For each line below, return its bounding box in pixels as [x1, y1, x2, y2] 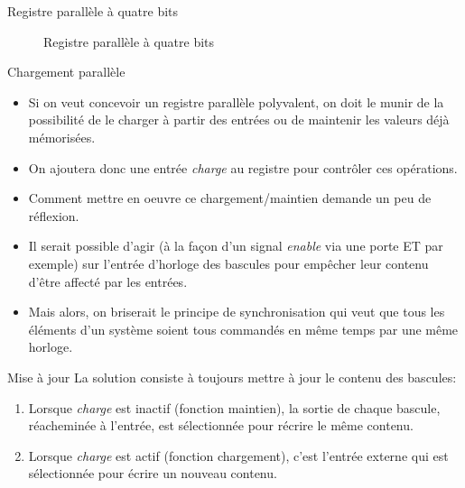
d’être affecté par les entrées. [28, 272, 188, 290]
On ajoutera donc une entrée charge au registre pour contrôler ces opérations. [28, 158, 458, 177]
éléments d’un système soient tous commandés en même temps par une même [28, 319, 459, 338]
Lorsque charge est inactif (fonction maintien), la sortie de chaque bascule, [28, 398, 441, 417]
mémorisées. [28, 127, 96, 146]
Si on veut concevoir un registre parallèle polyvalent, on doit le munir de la [28, 92, 444, 111]
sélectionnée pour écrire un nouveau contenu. [28, 464, 277, 483]
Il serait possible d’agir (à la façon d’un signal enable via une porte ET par [28, 236, 443, 255]
